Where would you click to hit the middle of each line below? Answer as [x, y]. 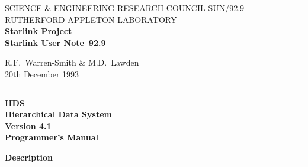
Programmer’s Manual [52, 137]
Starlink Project [38, 31]
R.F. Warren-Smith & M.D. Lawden [72, 62]
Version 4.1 [28, 125]
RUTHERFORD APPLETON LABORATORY [91, 19]
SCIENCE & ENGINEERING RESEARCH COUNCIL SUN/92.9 [125, 8]
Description [29, 157]
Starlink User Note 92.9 [55, 42]
